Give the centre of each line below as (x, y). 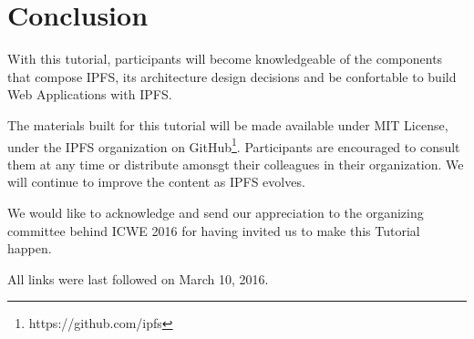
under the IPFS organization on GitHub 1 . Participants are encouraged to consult (234, 145)
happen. (30, 248)
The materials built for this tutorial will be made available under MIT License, (228, 124)
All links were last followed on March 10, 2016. (138, 278)
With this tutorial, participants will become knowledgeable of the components (225, 59)
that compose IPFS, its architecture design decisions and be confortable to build (232, 76)
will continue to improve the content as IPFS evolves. (156, 182)
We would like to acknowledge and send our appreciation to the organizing (216, 212)
